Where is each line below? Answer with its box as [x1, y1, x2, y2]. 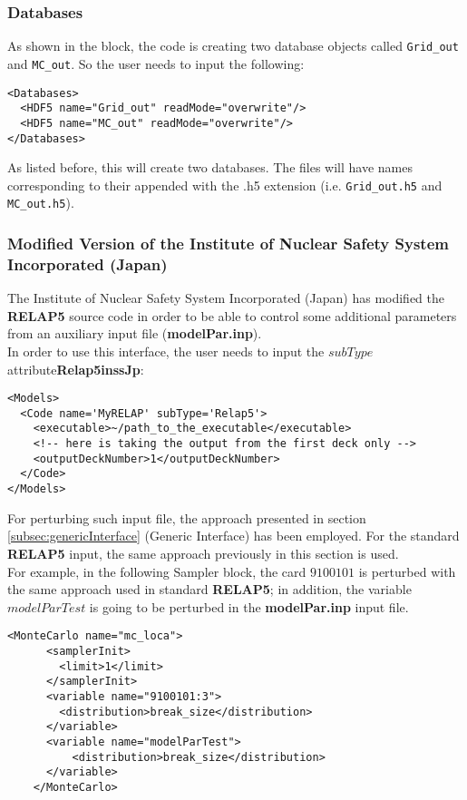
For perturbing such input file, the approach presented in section [7, 508, 366, 527]
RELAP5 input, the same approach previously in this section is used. [7, 543, 399, 562]
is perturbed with [358, 561, 456, 580]
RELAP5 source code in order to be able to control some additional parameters [7, 306, 457, 325]
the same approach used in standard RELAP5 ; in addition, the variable [7, 580, 412, 599]
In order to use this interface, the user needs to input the [7, 341, 325, 360]
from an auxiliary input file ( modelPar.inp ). [7, 324, 262, 343]
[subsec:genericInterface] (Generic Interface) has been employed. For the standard [7, 526, 460, 545]
